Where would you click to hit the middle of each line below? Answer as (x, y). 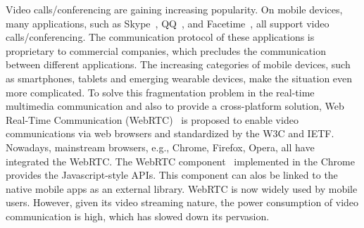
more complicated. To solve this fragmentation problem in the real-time (160, 92)
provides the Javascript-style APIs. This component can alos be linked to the (172, 175)
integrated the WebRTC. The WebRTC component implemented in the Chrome (180, 161)
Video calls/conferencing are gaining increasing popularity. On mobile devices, (174, 9)
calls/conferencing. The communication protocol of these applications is (160, 37)
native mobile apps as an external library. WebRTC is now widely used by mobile (182, 188)
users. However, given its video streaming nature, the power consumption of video (182, 202)
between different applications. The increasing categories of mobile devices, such (178, 64)
